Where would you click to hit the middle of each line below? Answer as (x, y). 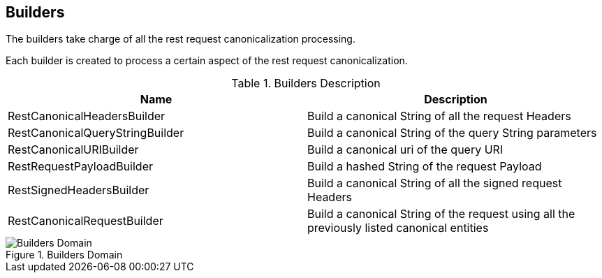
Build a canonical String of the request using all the (441, 214)
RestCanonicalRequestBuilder (86, 221)
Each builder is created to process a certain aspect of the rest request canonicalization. (207, 61)
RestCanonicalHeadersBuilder (87, 116)
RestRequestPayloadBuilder (80, 167)
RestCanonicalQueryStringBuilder (96, 133)
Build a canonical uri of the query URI (405, 150)
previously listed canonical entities (398, 228)
